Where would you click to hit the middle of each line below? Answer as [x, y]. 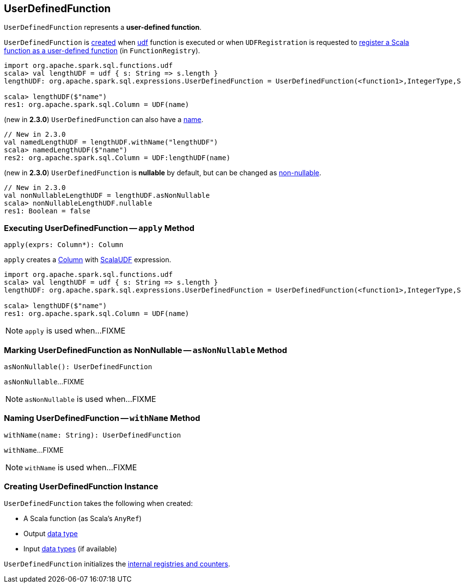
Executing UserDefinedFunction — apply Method [99, 228]
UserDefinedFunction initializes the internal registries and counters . [117, 564]
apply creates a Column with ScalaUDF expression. [88, 260]
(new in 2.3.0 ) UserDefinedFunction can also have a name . [104, 120]
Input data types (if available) [70, 549]
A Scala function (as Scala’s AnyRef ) [83, 519]
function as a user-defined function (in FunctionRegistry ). [102, 51]
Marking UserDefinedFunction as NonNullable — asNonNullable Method [146, 350]
